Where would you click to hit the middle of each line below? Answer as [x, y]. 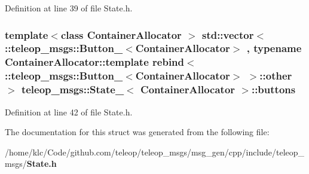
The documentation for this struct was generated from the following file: [137, 132]
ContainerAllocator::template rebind [95, 62]
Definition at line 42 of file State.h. [69, 112]
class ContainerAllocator [121, 34]
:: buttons [273, 89]
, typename [274, 48]
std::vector [228, 34]
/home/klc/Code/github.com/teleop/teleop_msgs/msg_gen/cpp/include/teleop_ [155, 152]
